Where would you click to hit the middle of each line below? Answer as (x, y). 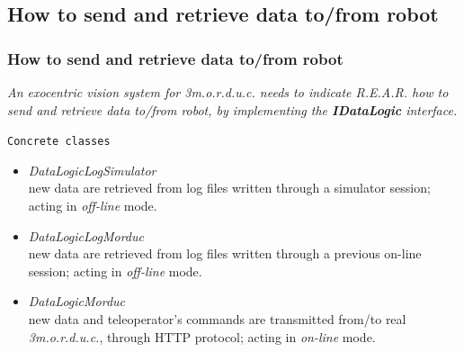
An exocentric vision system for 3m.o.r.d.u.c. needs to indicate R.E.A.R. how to (228, 92)
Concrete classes (59, 142)
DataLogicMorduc (77, 301)
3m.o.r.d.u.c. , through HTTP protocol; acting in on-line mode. (202, 336)
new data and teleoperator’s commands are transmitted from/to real (217, 319)
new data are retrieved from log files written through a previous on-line (225, 253)
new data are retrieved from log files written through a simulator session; (229, 188)
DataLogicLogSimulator (92, 170)
